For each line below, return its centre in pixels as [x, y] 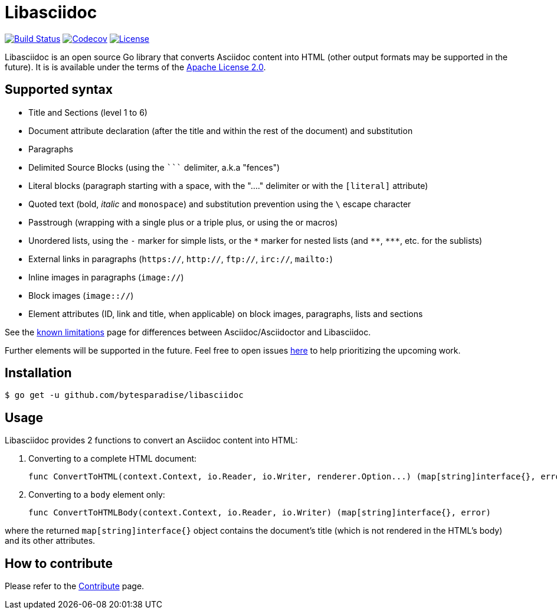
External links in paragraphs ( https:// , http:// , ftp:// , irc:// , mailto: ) [181, 259]
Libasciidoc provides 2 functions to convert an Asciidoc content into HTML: [151, 440]
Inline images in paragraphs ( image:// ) [106, 277]
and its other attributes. [50, 541]
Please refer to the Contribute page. [75, 586]
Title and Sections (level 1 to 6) [88, 112]
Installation [38, 373]
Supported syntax [59, 90]
